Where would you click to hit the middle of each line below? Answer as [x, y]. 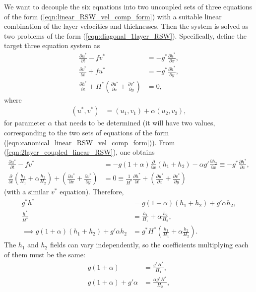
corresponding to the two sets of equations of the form [87, 133]
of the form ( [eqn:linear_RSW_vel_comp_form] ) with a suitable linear [113, 16]
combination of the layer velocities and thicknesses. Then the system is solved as [126, 26]
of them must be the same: [45, 255]
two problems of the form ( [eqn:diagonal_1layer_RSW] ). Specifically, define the [125, 35]
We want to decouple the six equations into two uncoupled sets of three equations [128, 6]
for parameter [25, 123]
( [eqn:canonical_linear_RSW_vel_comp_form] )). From [90, 142]
